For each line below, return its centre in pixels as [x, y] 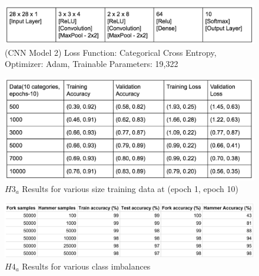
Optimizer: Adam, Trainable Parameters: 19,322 [92, 64]
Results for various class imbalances [86, 266]
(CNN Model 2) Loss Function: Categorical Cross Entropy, [111, 52]
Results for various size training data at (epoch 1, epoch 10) [130, 188]
